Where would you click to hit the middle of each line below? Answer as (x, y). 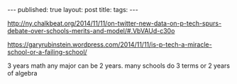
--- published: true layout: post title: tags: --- (73, 10)
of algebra (22, 73)
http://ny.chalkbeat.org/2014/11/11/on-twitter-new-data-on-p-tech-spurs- (115, 23)
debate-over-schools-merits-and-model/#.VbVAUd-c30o (91, 31)
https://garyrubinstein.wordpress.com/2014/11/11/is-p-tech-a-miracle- (110, 44)
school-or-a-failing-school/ (47, 52)
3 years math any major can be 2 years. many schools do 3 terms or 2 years (119, 66)
